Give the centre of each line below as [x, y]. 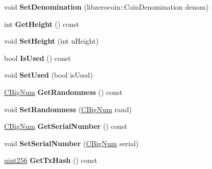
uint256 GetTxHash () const [51, 160]
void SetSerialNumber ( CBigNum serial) [71, 143]
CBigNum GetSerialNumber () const [66, 126]
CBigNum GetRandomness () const [63, 92]
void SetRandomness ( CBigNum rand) [68, 109]
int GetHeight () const [42, 24]
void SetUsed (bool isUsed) [49, 75]
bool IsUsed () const [37, 58]
